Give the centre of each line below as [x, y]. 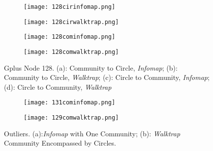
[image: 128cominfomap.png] [70, 37]
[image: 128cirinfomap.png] [70, 7]
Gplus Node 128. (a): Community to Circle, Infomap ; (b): [91, 67]
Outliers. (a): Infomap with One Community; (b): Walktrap [92, 133]
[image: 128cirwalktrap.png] [71, 22]
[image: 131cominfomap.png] [70, 103]
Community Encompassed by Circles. [60, 143]
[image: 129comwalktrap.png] [71, 118]
